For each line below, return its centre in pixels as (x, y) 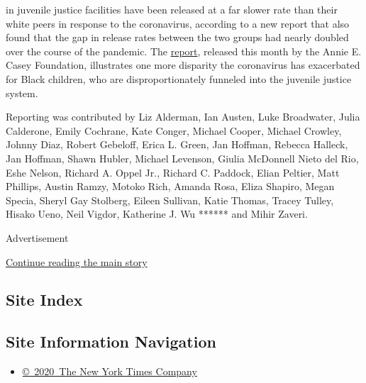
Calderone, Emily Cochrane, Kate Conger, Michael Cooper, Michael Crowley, (174, 130)
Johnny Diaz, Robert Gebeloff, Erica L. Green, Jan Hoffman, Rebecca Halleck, (177, 144)
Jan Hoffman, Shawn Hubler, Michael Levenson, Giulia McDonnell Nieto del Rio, (182, 158)
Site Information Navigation (111, 342)
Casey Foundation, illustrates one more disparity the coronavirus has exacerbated (183, 65)
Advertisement (37, 237)
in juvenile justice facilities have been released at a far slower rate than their (172, 9)
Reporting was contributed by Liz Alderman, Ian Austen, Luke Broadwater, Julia (183, 117)
